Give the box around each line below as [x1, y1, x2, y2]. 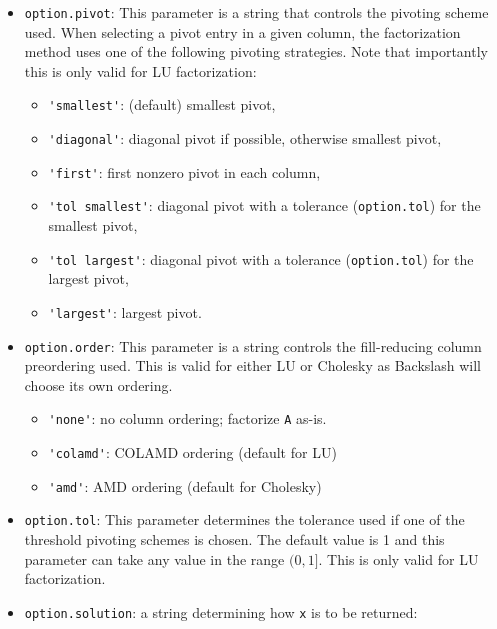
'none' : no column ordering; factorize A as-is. [48, 408, 327, 429]
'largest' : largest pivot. [48, 301, 202, 322]
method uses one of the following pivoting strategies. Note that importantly [24, 41, 488, 62]
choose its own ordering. [24, 374, 173, 395]
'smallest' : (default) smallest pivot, [48, 94, 276, 115]
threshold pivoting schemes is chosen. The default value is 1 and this [24, 529, 445, 550]
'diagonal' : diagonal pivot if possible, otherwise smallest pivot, [48, 128, 442, 149]
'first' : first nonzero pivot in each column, [48, 161, 321, 182]
